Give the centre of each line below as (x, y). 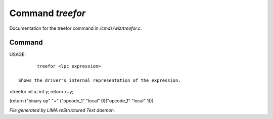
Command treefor (48, 13)
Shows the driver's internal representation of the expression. (100, 80)
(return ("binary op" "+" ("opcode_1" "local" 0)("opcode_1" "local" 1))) (81, 101)
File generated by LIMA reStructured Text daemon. (62, 110)
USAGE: (18, 54)
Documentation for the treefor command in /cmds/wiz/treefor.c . (76, 28)
